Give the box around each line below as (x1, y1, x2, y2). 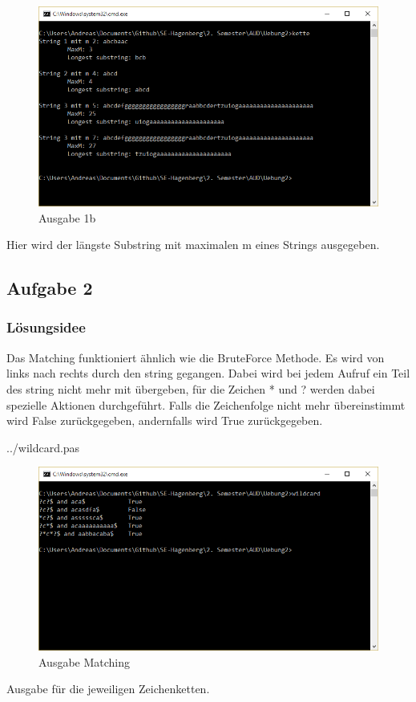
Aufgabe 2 (6, 275, 93, 300)
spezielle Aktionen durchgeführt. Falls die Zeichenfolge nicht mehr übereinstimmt (6, 396, 406, 413)
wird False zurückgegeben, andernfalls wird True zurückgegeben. (6, 412, 323, 429)
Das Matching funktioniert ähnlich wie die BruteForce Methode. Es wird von (6, 349, 385, 365)
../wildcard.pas (6, 439, 80, 455)
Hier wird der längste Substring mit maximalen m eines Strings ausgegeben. (6, 236, 380, 253)
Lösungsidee (6, 317, 86, 337)
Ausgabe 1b (38, 209, 96, 226)
